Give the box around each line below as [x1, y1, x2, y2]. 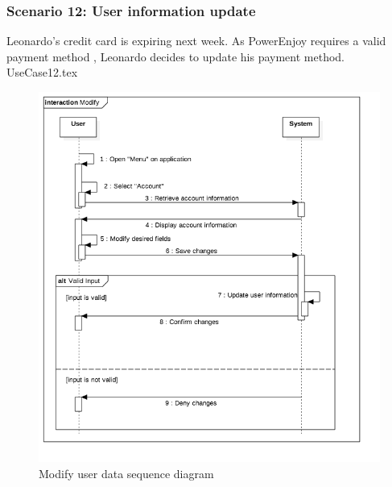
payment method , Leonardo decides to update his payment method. [6, 48, 345, 65]
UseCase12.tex [6, 64, 78, 81]
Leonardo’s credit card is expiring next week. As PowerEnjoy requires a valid [6, 32, 386, 49]
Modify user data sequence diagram [39, 464, 214, 481]
